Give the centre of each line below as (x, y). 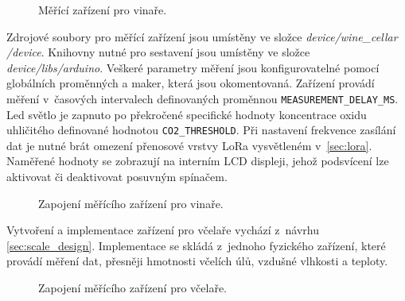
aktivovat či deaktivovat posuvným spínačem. (117, 177)
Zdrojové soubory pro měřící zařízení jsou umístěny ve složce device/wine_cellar (202, 36)
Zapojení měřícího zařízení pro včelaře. (132, 288)
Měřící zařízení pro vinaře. (103, 10)
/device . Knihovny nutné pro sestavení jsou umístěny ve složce (158, 52)
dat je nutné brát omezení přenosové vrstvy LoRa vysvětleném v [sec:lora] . (189, 145)
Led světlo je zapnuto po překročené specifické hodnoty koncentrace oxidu (187, 114)
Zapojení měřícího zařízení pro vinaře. (131, 203)
